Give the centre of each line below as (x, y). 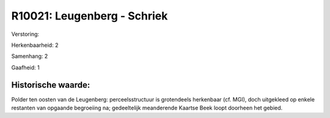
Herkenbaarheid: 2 (35, 45)
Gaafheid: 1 (25, 68)
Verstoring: (25, 34)
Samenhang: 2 (30, 56)
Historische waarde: (51, 85)
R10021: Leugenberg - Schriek (90, 16)
